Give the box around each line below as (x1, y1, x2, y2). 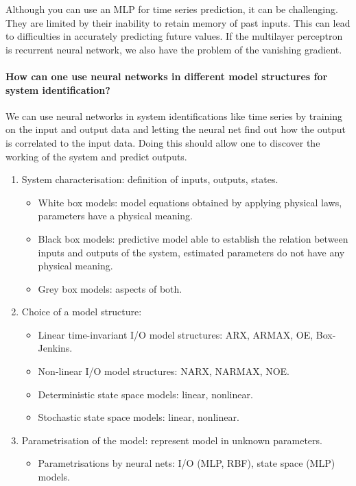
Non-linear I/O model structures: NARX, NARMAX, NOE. (38, 364, 290, 378)
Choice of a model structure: (21, 304, 142, 319)
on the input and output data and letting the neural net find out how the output (5, 122, 346, 136)
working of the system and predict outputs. (5, 149, 187, 163)
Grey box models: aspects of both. (38, 281, 182, 295)
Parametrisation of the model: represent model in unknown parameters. (21, 433, 322, 447)
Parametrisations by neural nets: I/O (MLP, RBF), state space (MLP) (38, 456, 335, 470)
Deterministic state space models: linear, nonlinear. (38, 387, 253, 401)
